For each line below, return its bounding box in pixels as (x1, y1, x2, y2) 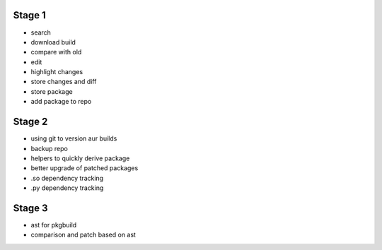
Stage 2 (13, 116, 48, 128)
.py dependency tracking (30, 184, 104, 192)
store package (30, 87, 74, 95)
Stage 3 (13, 202, 49, 214)
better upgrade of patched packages (30, 164, 139, 172)
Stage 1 (13, 9, 46, 21)
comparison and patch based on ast (30, 230, 136, 239)
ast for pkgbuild (30, 221, 77, 230)
